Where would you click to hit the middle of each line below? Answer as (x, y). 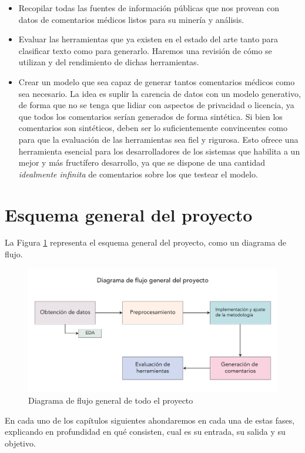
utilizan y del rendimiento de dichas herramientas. (109, 62)
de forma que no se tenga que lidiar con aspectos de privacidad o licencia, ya (156, 105)
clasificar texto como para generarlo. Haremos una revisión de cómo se (145, 50)
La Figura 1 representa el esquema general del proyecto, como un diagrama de (146, 242)
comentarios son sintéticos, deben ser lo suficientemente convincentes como (153, 128)
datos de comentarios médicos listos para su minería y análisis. (131, 19)
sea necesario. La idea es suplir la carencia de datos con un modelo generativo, (160, 93)
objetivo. (20, 443)
